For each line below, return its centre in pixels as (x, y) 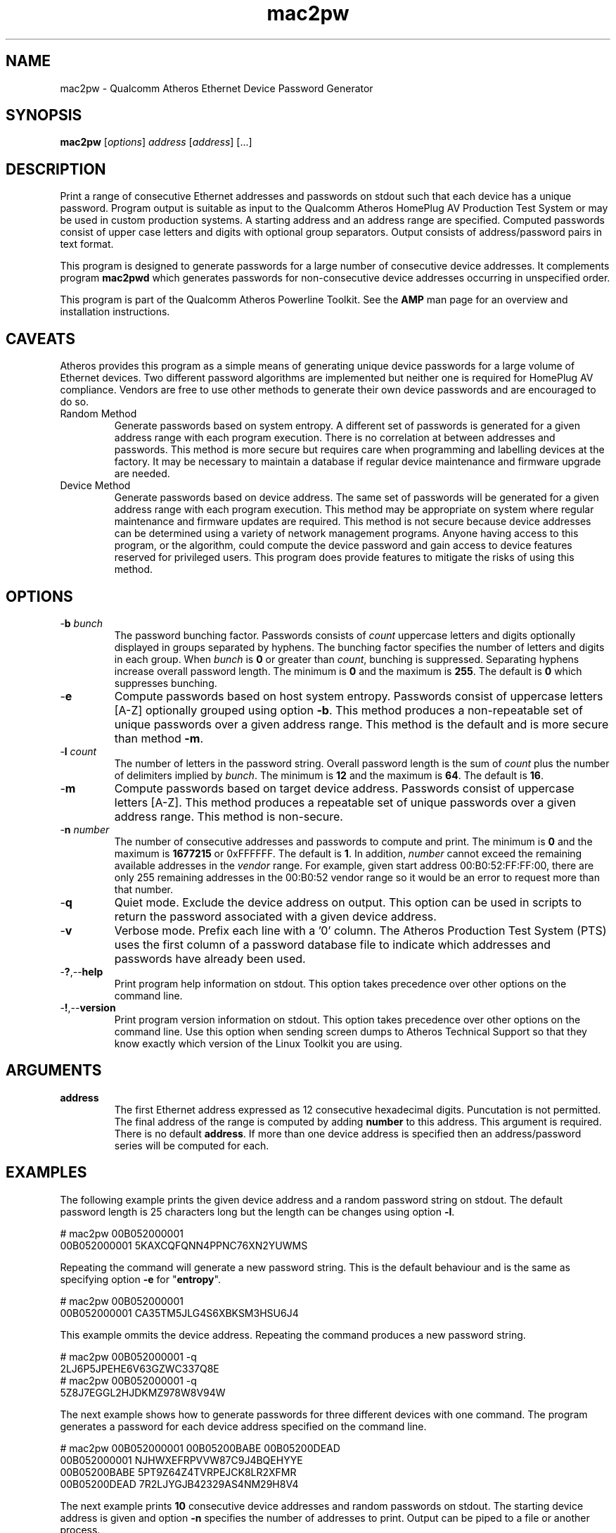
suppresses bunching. (166, 683)
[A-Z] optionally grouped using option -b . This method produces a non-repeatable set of (348, 710)
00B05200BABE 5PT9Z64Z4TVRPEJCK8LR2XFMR (178, 1472)
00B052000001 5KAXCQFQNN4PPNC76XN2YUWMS (184, 1245)
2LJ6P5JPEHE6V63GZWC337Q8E (140, 1368)
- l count (78, 751)
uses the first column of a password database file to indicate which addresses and (333, 944)
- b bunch (82, 623)
